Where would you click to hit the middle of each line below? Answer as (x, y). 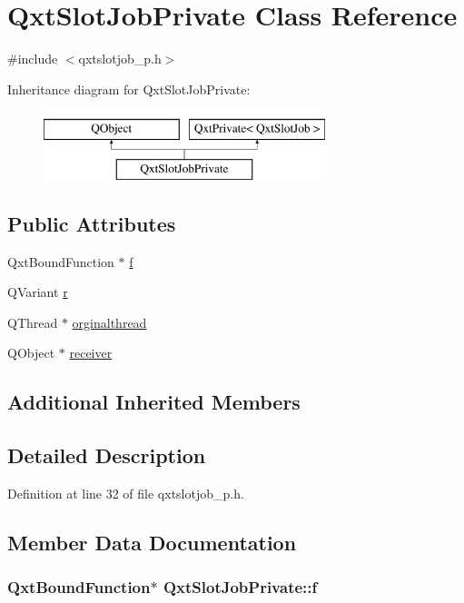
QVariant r (38, 292)
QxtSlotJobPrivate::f (240, 587)
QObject (31, 353)
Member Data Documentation (152, 543)
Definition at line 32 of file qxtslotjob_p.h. (126, 494)
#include (33, 59)
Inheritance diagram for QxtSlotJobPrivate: (129, 89)
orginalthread (109, 322)
